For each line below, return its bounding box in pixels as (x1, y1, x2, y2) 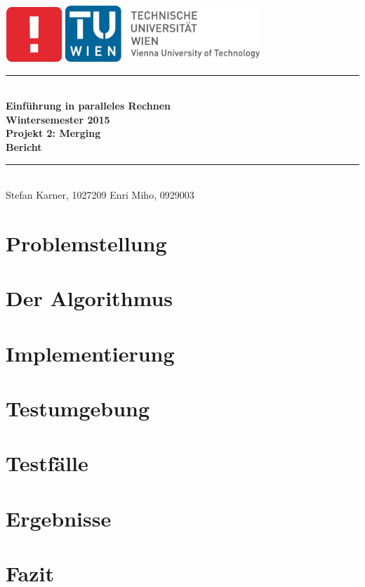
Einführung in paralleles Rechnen (6, 98, 171, 113)
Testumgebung (6, 394, 150, 423)
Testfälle (6, 449, 88, 477)
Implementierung (6, 338, 175, 367)
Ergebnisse (6, 503, 112, 532)
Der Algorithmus (6, 284, 173, 312)
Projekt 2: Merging (6, 126, 101, 140)
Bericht (6, 139, 42, 154)
